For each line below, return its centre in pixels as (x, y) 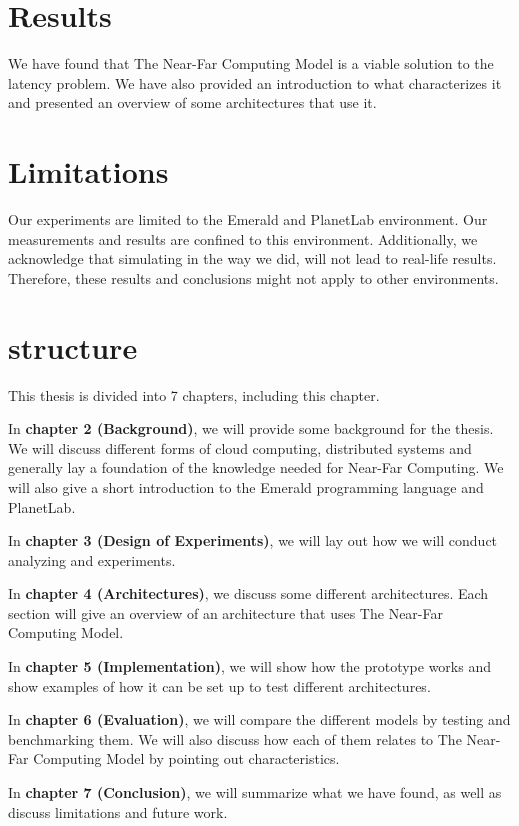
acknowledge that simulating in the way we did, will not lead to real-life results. (252, 258)
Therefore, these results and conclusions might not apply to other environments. (253, 277)
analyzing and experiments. (92, 559)
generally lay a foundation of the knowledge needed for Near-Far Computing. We (256, 467)
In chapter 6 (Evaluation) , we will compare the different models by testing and (259, 719)
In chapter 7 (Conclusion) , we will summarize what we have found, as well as (255, 792)
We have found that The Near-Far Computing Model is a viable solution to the (251, 63)
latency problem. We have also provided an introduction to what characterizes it (255, 82)
